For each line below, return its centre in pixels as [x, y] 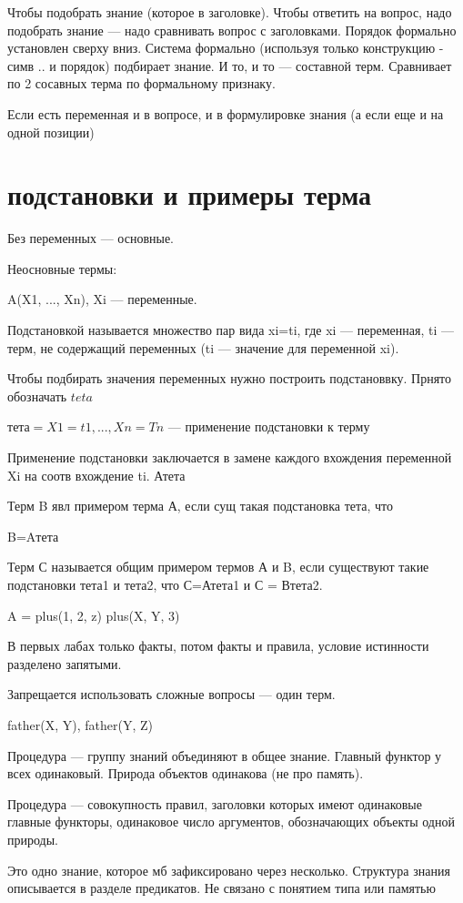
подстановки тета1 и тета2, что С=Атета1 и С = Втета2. [165, 584]
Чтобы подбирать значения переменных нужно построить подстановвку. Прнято [230, 378]
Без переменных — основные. [91, 238]
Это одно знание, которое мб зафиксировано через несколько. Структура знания [229, 870]
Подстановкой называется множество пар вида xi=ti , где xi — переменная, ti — [231, 330]
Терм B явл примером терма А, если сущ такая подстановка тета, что [201, 506]
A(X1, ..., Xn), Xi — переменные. [102, 299]
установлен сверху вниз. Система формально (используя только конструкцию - [226, 48]
